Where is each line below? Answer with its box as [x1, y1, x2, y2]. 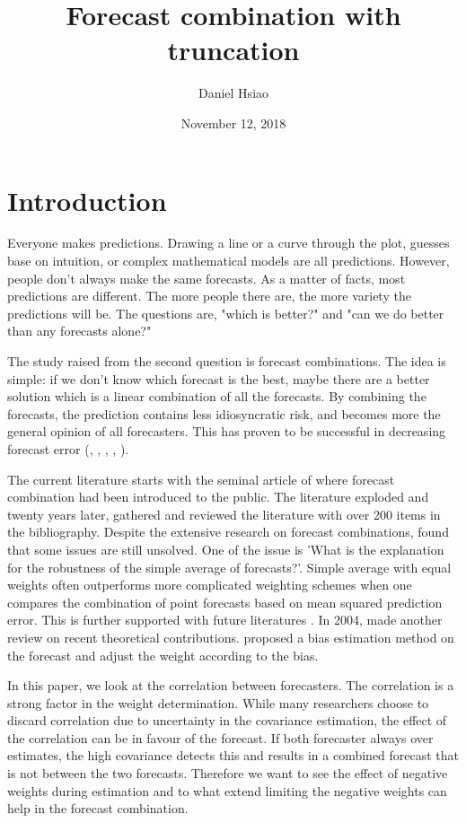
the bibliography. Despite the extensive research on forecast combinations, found [7, 522, 449, 541]
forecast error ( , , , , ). [7, 439, 129, 458]
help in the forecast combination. [7, 799, 189, 818]
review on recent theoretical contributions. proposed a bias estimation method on [7, 627, 454, 646]
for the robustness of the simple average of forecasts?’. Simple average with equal [7, 557, 452, 576]
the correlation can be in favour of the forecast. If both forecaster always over [7, 728, 434, 747]
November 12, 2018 [180, 113, 286, 132]
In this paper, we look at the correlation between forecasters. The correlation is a [7, 676, 454, 695]
